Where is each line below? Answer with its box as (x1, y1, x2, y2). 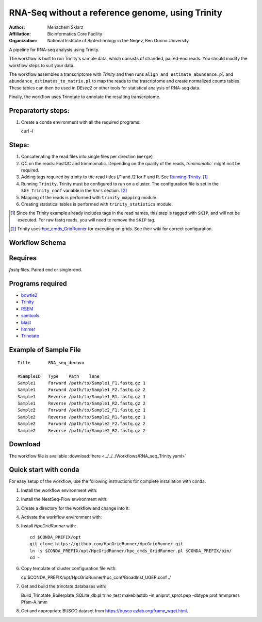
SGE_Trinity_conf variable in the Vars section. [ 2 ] (21, 187, 127, 194)
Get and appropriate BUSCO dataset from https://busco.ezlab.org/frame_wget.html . (21, 608, 189, 614)
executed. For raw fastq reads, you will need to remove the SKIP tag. (17, 217, 155, 223)
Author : (9, 24, 25, 30)
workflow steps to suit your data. (9, 62, 75, 68)
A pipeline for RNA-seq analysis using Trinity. (9, 47, 99, 52)
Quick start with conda (9, 466, 80, 474)
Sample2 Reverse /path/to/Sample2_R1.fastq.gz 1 (17, 414, 146, 420)
